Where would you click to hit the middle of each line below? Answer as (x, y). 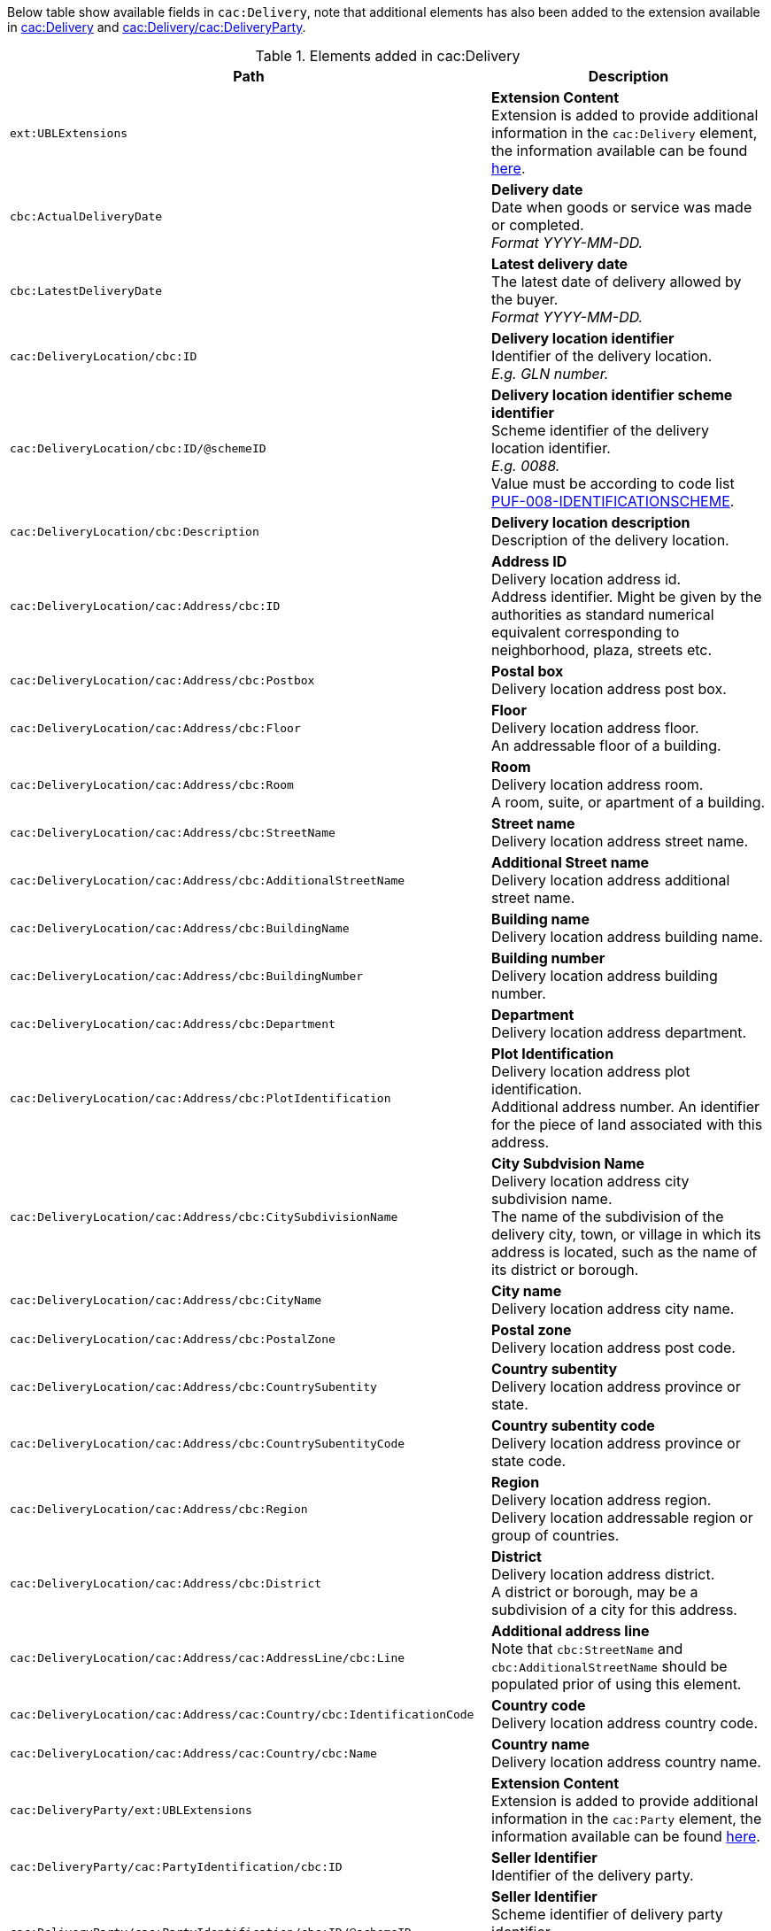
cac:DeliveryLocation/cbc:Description (135, 531)
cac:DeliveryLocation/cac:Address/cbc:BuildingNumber (187, 976)
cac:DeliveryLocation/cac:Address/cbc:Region (159, 1509)
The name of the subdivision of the (608, 1217)
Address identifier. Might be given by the (627, 597)
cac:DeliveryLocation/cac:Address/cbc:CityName (166, 1300)
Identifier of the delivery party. (593, 1875)
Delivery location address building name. (627, 937)
